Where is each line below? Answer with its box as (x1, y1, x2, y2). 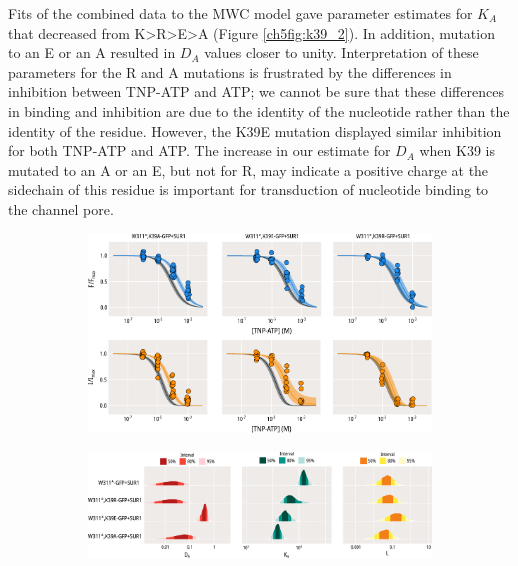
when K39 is (419, 140, 495, 161)
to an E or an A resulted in (8, 42, 176, 63)
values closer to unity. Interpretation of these (204, 42, 479, 63)
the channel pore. (8, 198, 114, 219)
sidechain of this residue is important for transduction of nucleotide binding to (8, 179, 489, 200)
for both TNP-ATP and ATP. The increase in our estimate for (8, 140, 391, 161)
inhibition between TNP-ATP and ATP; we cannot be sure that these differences (8, 81, 504, 102)
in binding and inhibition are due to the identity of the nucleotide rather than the (8, 100, 510, 121)
